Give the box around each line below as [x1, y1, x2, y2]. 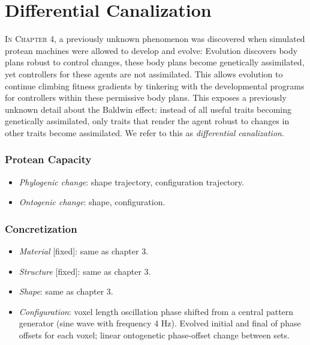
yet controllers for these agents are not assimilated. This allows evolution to [5, 67, 283, 80]
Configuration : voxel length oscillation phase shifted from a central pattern [19, 305, 294, 317]
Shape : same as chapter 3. [19, 285, 113, 298]
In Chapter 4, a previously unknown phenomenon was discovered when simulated [5, 32, 305, 45]
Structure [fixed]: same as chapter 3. [19, 265, 151, 277]
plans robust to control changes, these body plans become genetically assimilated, [5, 56, 305, 68]
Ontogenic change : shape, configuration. [19, 196, 165, 208]
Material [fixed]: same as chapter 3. [19, 245, 149, 257]
